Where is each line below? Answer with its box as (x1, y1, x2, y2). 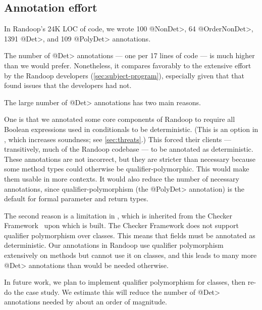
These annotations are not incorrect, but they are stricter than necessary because (4, 153, 256, 164)
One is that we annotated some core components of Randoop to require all (4, 114, 235, 124)
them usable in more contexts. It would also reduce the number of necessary (4, 173, 239, 184)
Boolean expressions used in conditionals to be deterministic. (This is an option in (4, 123, 258, 134)
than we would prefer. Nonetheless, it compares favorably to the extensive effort (4, 60, 251, 70)
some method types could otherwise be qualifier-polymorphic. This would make (4, 163, 249, 174)
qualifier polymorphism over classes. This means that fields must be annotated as (4, 230, 255, 240)
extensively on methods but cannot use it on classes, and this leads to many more (4, 250, 257, 260)
